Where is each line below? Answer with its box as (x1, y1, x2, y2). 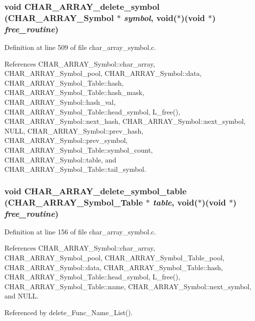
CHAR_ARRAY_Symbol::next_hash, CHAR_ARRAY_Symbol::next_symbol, (4, 116, 246, 126)
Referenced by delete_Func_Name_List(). (4, 307, 133, 317)
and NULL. (4, 291, 39, 301)
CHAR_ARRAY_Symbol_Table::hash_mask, (4, 87, 145, 97)
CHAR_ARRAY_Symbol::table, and (4, 154, 117, 164)
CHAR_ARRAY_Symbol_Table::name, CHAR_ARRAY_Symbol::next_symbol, (4, 281, 252, 291)
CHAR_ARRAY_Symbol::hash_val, (4, 97, 116, 107)
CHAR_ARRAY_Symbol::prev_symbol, (4, 135, 128, 145)
